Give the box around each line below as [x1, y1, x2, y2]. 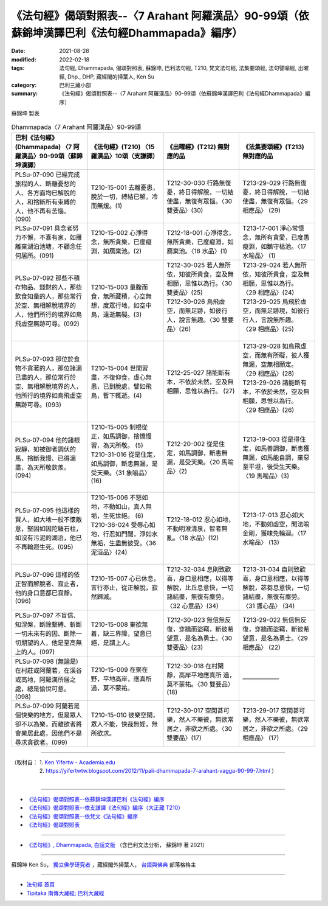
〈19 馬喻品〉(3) [242, 472, 290, 480]
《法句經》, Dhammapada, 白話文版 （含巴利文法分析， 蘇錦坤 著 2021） [26, 841, 208, 848]
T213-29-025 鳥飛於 [242, 297, 301, 305]
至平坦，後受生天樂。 [242, 462, 304, 471]
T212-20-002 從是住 [166, 439, 225, 448]
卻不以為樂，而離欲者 [15, 720, 76, 728]
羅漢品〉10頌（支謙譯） [91, 152, 159, 160]
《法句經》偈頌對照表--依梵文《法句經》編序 [26, 812, 138, 820]
